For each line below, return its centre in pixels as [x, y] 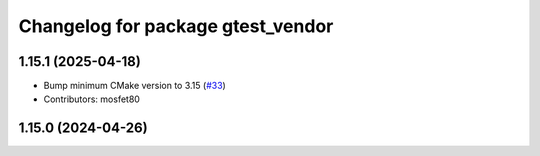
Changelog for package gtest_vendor [176, 26]
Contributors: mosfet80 [91, 99]
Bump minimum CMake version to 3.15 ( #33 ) [135, 86]
